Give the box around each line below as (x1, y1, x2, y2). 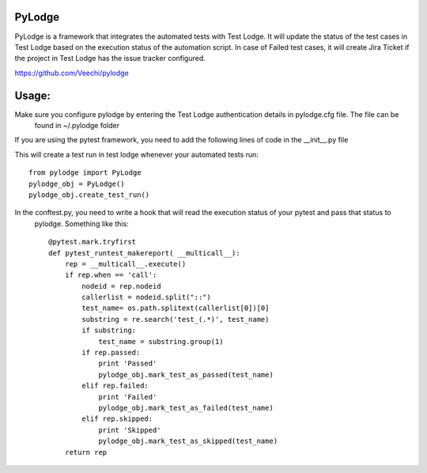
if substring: (81, 326, 137, 335)
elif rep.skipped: (81, 414, 153, 423)
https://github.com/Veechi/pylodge (14, 68, 130, 78)
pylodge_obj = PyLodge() (28, 179, 125, 188)
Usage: (14, 89, 51, 102)
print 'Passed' (98, 359, 157, 368)
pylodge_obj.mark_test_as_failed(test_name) (98, 403, 274, 412)
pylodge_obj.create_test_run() (28, 190, 150, 199)
